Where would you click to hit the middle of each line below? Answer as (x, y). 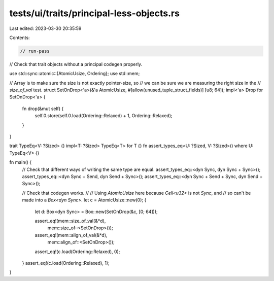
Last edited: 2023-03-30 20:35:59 (45, 28)
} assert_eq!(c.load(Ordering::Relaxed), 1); (66, 263)
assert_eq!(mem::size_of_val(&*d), (70, 221)
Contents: (20, 38)
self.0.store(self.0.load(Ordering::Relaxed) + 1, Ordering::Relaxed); (104, 116)
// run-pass (35, 51)
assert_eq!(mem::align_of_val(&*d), (71, 235)
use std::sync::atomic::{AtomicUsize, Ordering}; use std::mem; (75, 74)
